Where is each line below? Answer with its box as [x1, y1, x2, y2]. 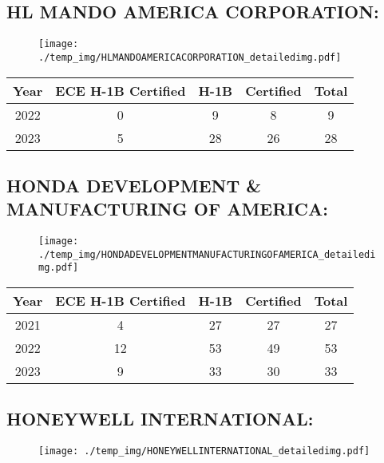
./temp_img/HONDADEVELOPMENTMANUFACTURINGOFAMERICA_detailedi [38, 248, 376, 260]
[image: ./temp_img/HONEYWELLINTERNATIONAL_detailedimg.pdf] [38, 445, 370, 457]
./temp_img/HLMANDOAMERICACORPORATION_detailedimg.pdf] [38, 51, 342, 63]
